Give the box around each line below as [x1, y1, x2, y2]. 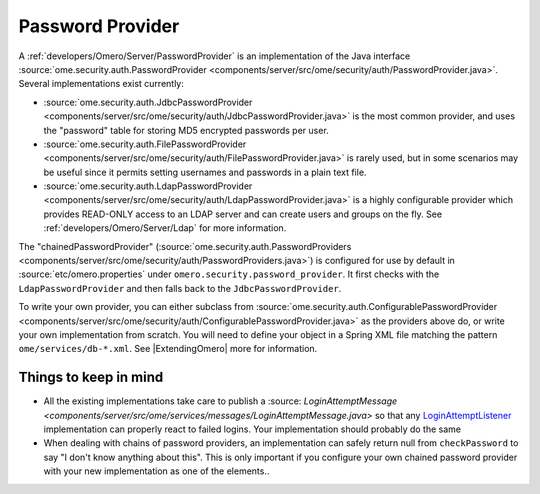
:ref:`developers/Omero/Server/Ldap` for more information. [43, 222, 287, 234]
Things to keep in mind [18, 369, 164, 386]
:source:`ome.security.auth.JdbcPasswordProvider [43, 96, 253, 108]
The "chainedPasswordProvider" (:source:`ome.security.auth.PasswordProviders [18, 240, 352, 252]
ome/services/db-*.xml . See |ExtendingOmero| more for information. [18, 343, 318, 355]
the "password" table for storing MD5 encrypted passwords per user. [43, 124, 329, 136]
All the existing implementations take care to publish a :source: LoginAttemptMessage [43, 395, 398, 407]
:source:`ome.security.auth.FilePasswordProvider [43, 138, 247, 150]
